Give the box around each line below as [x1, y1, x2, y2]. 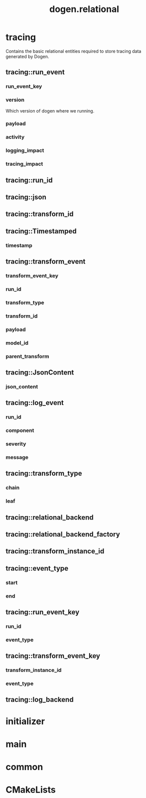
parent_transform [5, 352, 49, 359]
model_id [5, 339, 29, 346]
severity [5, 440, 26, 447]
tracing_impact [5, 160, 43, 167]
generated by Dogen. [5, 53, 49, 59]
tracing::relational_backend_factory [5, 530, 120, 538]
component [5, 427, 34, 434]
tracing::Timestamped [5, 226, 77, 235]
